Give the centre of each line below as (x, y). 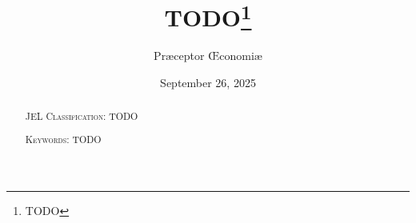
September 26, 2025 (208, 83)
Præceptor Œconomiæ (208, 56)
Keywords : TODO (63, 139)
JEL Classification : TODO (82, 116)
